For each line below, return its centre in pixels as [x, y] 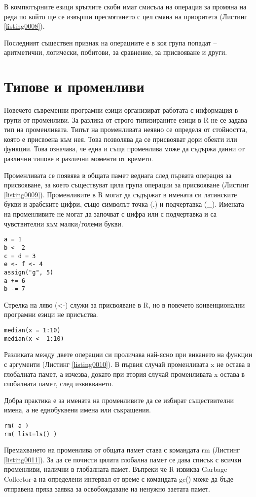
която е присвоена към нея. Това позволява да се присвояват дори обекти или [121, 139]
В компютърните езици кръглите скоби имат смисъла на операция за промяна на [125, 6]
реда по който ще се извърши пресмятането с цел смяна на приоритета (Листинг [126, 16]
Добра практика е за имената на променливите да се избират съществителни [119, 400]
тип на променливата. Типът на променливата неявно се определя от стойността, [126, 129]
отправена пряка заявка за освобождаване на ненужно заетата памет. [107, 488]
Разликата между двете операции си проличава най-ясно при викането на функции [128, 354]
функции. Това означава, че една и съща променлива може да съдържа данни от [124, 149]
